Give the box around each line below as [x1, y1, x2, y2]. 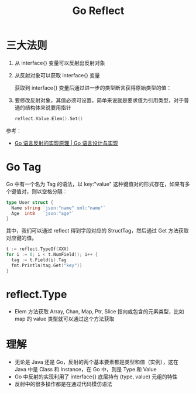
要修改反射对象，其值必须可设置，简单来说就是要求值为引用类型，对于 [14, 97, 184, 104]
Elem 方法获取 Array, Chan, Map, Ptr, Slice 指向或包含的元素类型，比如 [14, 307, 184, 315]
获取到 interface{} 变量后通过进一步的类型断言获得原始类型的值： [14, 84, 172, 91]
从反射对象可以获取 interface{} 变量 [14, 71, 101, 78]
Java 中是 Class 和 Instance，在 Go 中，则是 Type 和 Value [14, 365, 157, 373]
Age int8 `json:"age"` [11, 210, 75, 216]
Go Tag [6, 160, 42, 173]
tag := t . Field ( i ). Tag [11, 257, 67, 263]
